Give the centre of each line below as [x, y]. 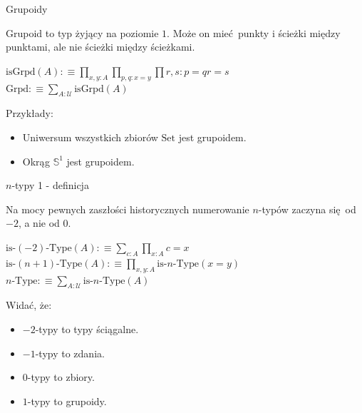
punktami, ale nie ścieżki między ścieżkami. [100, 47]
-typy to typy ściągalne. [87, 328]
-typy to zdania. [70, 353]
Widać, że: [29, 305]
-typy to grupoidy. [67, 401]
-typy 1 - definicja [50, 185]
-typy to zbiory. [61, 377]
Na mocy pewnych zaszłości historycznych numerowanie [128, 209]
